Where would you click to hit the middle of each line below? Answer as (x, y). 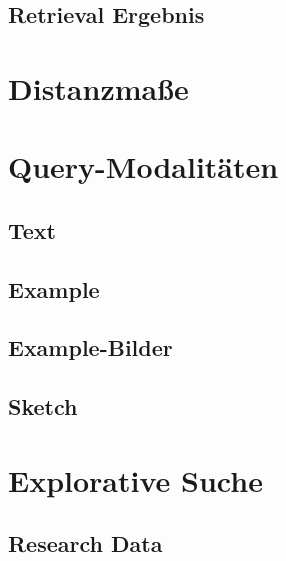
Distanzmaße (98, 87)
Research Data (85, 543)
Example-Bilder (90, 347)
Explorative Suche (135, 479)
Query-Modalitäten (143, 166)
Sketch (43, 406)
